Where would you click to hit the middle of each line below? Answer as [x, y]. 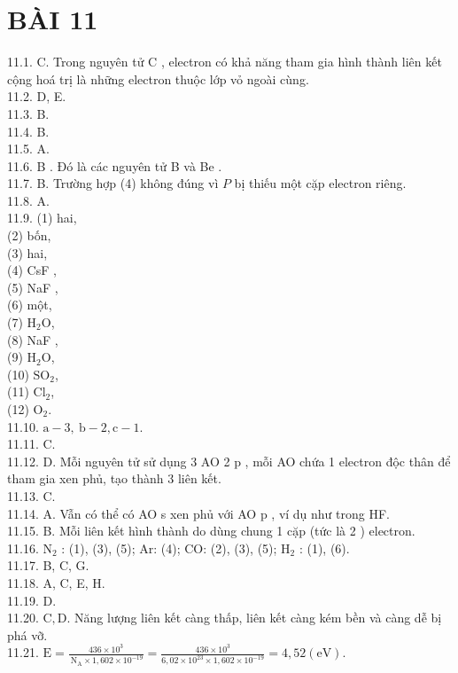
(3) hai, [27, 252]
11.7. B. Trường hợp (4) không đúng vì [113, 183]
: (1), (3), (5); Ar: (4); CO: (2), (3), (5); [169, 548]
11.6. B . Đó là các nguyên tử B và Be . [115, 165]
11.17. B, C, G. [48, 565]
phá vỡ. [27, 634]
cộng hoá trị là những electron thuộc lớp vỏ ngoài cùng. [158, 78]
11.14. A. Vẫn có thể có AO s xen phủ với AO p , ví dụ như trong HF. [198, 513]
